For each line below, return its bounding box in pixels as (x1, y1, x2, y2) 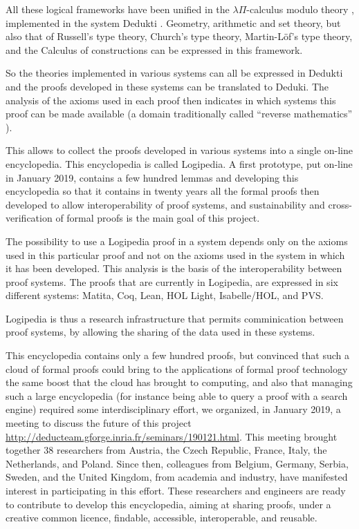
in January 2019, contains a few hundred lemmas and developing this (6, 170, 299, 184)
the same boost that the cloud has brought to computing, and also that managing (6, 375, 353, 389)
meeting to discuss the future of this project (6, 416, 192, 430)
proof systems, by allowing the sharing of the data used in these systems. (6, 325, 315, 339)
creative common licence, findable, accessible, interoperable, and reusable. (6, 510, 317, 525)
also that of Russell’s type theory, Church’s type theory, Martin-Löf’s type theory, (6, 29, 353, 44)
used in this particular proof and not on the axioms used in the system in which (6, 247, 345, 262)
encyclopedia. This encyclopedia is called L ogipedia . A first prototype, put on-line (6, 156, 353, 171)
